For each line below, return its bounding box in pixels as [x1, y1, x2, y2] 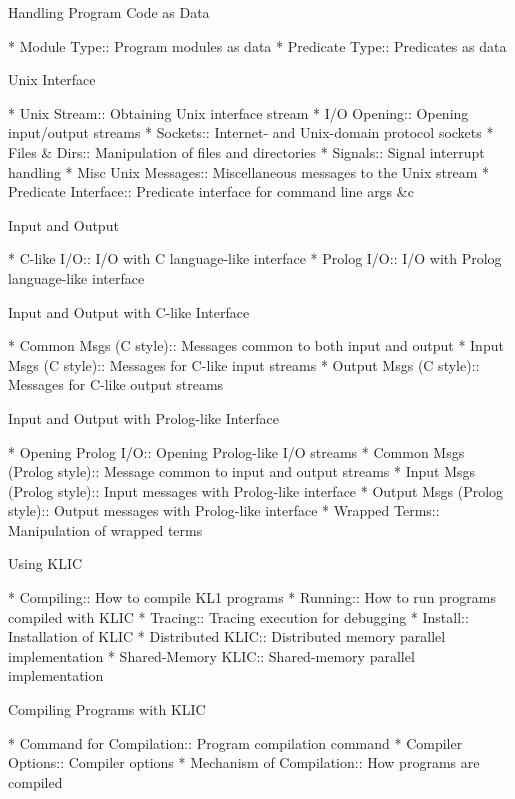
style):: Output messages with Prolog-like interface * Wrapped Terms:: [8, 500, 440, 521]
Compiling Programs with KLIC [8, 699, 206, 720]
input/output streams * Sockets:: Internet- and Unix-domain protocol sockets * [8, 122, 494, 143]
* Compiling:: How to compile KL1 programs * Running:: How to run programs [8, 587, 497, 608]
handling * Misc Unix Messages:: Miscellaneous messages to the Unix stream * [8, 161, 490, 182]
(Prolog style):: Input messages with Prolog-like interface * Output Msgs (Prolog [8, 480, 504, 501]
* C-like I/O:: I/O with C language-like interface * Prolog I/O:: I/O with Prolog [8, 248, 502, 269]
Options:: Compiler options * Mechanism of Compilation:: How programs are [8, 752, 480, 773]
